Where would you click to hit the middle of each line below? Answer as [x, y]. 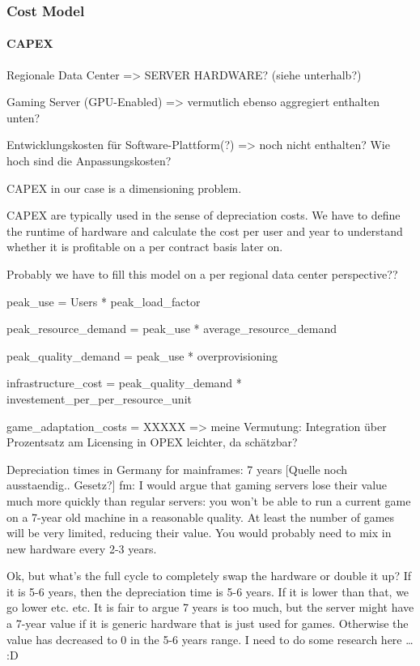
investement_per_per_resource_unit [99, 398]
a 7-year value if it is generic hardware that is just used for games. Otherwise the [208, 623]
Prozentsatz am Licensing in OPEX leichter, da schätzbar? [152, 442]
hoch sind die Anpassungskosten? [89, 161]
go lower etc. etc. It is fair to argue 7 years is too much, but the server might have [210, 607]
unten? [23, 117]
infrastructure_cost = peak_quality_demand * [124, 383]
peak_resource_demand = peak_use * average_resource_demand [172, 329]
